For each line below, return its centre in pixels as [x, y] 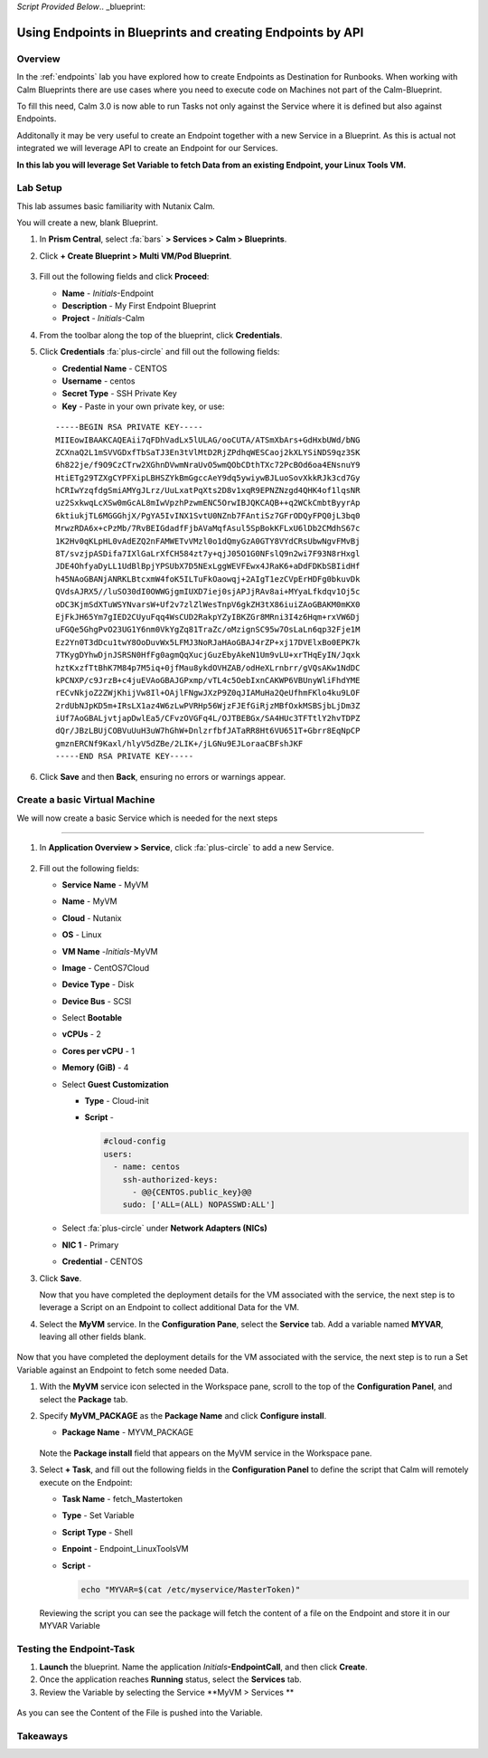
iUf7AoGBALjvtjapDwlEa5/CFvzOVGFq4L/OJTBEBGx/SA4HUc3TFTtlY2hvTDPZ [208, 718]
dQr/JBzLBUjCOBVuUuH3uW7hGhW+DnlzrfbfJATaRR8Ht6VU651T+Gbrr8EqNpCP [208, 731]
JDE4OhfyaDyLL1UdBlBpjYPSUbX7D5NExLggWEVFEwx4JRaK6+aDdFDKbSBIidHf [208, 566]
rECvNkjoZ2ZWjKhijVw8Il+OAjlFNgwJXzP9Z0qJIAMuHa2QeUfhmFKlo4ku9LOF [208, 693]
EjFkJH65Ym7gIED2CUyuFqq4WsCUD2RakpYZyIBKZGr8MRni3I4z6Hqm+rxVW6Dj [208, 617]
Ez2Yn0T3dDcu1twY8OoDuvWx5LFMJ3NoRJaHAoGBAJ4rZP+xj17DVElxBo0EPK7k [208, 642]
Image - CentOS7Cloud [106, 967]
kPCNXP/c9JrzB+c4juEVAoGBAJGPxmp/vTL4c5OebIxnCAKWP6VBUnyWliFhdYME [208, 680]
